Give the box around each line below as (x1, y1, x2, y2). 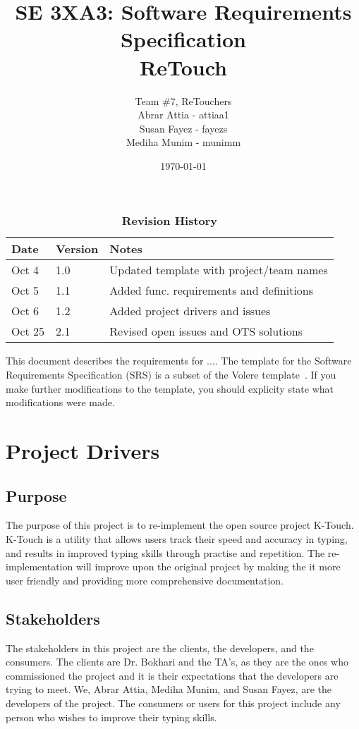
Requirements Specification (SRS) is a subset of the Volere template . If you (6, 367, 336, 382)
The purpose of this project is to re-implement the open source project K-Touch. (6, 517, 354, 532)
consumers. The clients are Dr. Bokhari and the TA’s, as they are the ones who (6, 654, 348, 669)
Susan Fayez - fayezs (139, 121, 228, 135)
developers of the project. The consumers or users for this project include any (6, 695, 341, 710)
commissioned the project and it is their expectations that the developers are (6, 668, 339, 682)
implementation (6, 559, 73, 574)
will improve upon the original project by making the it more (75, 559, 341, 574)
